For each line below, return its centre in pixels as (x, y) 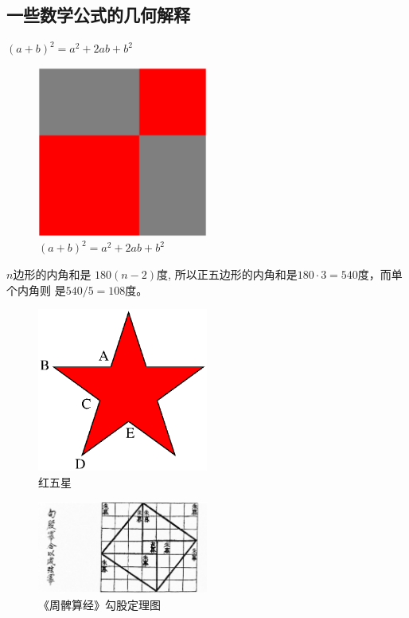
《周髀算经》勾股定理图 (99, 604)
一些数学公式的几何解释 (98, 15)
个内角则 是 (36, 289)
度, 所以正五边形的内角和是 (227, 274)
